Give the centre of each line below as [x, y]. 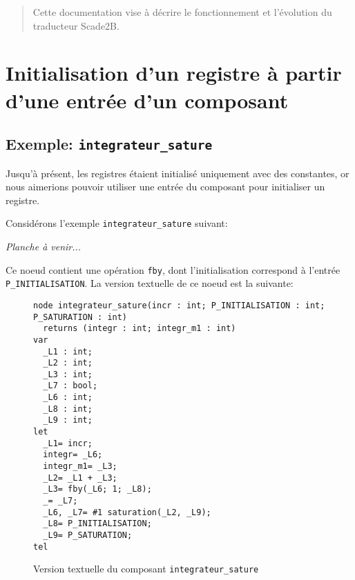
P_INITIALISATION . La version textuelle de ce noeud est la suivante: [150, 283]
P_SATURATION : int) [80, 317]
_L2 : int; [68, 363]
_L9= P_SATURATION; [88, 535]
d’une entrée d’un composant [147, 100]
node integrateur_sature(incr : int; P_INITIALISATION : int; [179, 305]
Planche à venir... [44, 246]
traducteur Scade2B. [76, 25]
